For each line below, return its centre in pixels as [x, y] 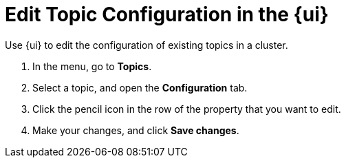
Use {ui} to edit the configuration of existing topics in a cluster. [147, 45]
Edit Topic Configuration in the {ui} [167, 14]
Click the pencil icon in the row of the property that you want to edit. [187, 109]
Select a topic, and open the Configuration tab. [140, 87]
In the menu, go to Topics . [92, 66]
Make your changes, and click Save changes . [136, 130]
